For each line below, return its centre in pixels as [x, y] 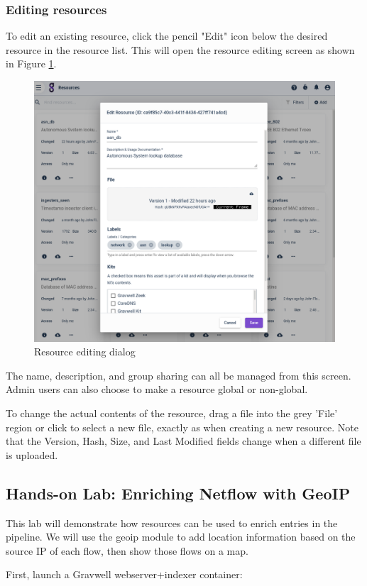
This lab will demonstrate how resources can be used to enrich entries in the [172, 523]
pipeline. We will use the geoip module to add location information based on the [181, 537]
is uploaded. [32, 454]
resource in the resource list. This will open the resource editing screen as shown [180, 49]
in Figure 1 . [31, 63]
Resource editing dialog [85, 352]
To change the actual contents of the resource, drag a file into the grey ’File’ [172, 413]
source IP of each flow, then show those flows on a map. [127, 550]
